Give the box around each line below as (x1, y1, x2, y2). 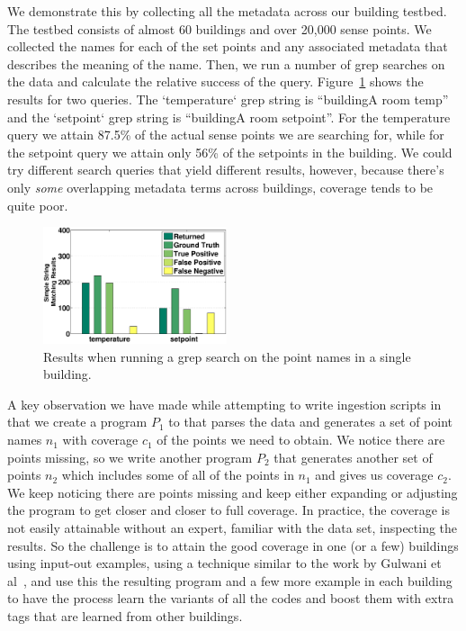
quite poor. (7, 195, 68, 214)
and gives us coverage (315, 465, 434, 484)
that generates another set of (273, 447, 433, 466)
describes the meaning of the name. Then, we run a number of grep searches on (7, 54, 445, 73)
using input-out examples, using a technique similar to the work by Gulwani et (7, 554, 442, 572)
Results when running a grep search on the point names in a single (43, 347, 411, 365)
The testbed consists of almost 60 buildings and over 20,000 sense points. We (7, 19, 432, 38)
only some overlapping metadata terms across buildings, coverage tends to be (7, 177, 434, 196)
